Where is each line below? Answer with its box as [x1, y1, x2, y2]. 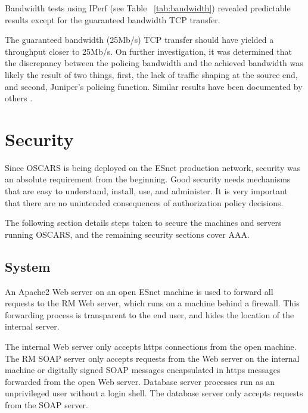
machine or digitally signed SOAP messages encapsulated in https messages [5, 364, 281, 376]
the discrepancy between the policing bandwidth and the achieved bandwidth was [5, 57, 303, 69]
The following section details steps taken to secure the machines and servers [5, 216, 282, 229]
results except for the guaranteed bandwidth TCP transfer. [5, 13, 220, 26]
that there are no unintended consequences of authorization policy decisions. [5, 196, 284, 209]
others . [5, 92, 33, 104]
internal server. [5, 320, 60, 333]
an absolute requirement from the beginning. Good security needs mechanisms [5, 173, 291, 185]
